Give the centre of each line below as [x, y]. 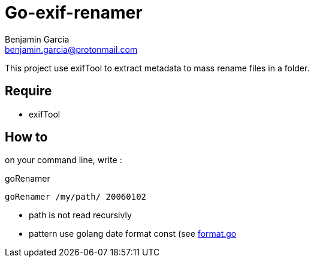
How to [26, 137]
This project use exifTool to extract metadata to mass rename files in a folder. [157, 68]
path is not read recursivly [80, 215]
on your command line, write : [64, 160]
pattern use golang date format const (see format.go [133, 234]
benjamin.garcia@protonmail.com [71, 49]
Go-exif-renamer [74, 13]
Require [28, 91]
